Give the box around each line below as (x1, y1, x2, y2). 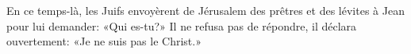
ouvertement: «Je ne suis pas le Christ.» (6, 33, 202, 49)
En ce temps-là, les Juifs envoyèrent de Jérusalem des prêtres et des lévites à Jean (6, 2, 405, 18)
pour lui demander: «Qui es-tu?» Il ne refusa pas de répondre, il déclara (6, 17, 357, 34)
